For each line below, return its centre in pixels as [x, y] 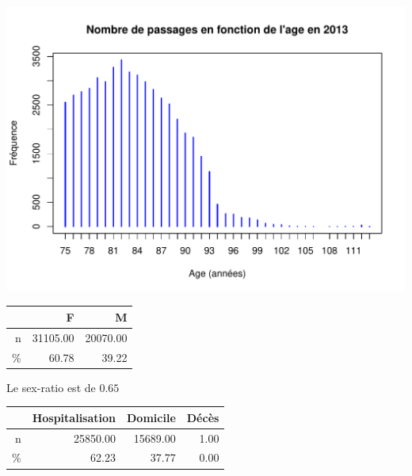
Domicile [151, 417]
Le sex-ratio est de [51, 387]
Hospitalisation [74, 417]
